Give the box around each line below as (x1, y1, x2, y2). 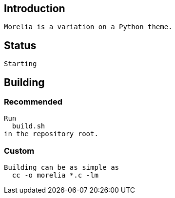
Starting (4, 60, 37, 68)
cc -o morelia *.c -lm (12, 171, 98, 180)
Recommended (4, 97, 63, 107)
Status (4, 39, 37, 52)
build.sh (12, 122, 45, 130)
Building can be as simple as (4, 163, 119, 172)
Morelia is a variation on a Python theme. (4, 23, 173, 31)
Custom (4, 145, 35, 156)
